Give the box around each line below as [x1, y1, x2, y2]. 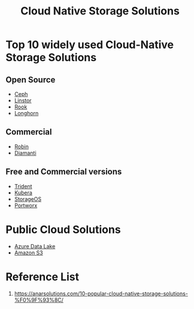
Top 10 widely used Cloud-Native [5, 38, 174, 52]
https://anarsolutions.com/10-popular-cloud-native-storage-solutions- [14, 290, 188, 297]
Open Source [5, 74, 56, 85]
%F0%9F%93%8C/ [14, 296, 64, 304]
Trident [14, 182, 32, 190]
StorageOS [14, 195, 42, 202]
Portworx [14, 202, 38, 209]
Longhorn [14, 110, 39, 116]
